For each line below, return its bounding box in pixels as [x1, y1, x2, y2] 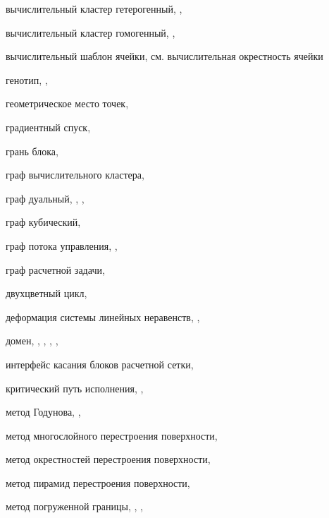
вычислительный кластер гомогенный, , [6, 25, 175, 40]
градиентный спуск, [6, 119, 91, 134]
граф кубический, [6, 215, 81, 229]
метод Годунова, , [6, 404, 81, 419]
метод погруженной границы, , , [6, 499, 143, 514]
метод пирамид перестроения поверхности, [6, 475, 190, 490]
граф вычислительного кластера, [6, 167, 144, 182]
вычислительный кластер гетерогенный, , [6, 1, 182, 16]
